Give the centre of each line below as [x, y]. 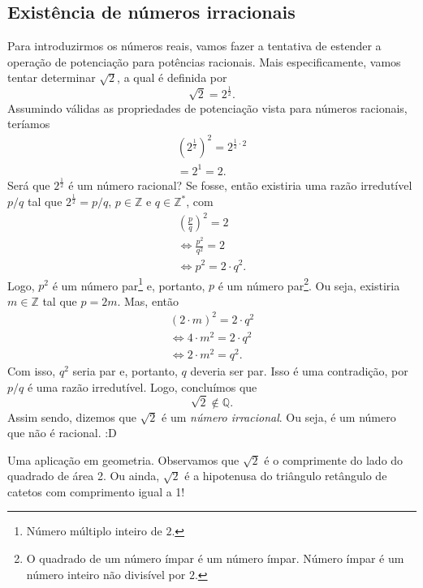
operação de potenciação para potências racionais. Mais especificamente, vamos [204, 61]
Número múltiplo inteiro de [94, 531]
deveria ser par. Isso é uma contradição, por [299, 371]
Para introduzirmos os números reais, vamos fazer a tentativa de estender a [194, 46]
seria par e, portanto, [125, 371]
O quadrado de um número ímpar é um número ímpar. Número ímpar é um [215, 558]
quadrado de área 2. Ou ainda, [84, 476]
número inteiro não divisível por [106, 574]
